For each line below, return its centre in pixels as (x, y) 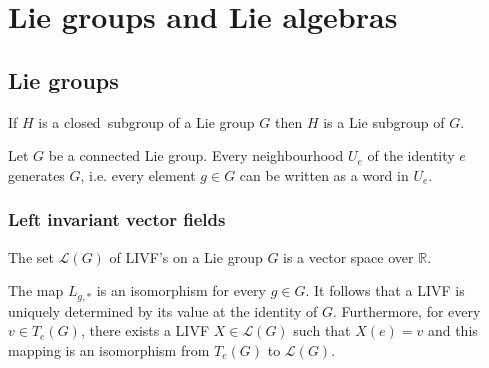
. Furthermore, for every (406, 310)
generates (36, 174)
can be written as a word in (324, 174)
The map (36, 290)
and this (452, 330)
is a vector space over (348, 256)
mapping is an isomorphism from (109, 349)
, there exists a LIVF (145, 330)
